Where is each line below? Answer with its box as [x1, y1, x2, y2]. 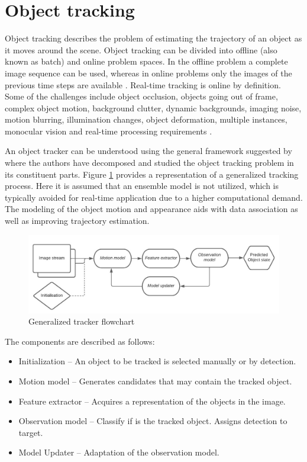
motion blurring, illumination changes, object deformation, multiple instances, [5, 113, 287, 126]
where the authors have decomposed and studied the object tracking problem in [5, 156, 294, 169]
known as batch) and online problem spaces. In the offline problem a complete [5, 55, 288, 68]
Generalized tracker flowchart [28, 315, 135, 328]
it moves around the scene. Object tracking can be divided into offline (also [5, 43, 277, 56]
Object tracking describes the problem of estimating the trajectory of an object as [5, 32, 302, 44]
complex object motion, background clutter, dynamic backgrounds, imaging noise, [5, 101, 302, 114]
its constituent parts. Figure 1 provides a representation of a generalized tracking [5, 168, 299, 180]
